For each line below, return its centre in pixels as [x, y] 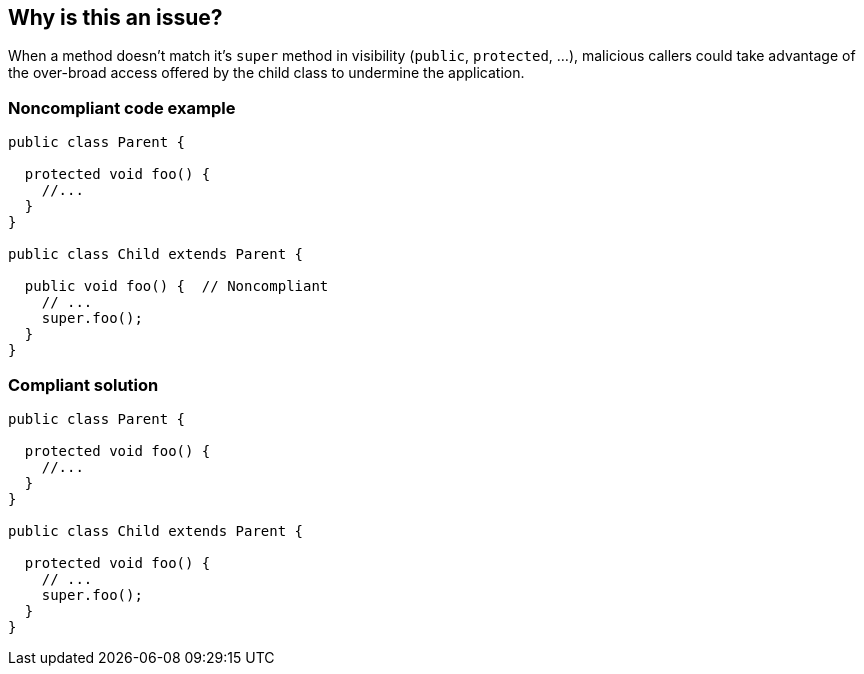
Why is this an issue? [115, 17]
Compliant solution [83, 384]
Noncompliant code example [122, 107]
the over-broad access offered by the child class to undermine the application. [266, 73]
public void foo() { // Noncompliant [176, 286]
